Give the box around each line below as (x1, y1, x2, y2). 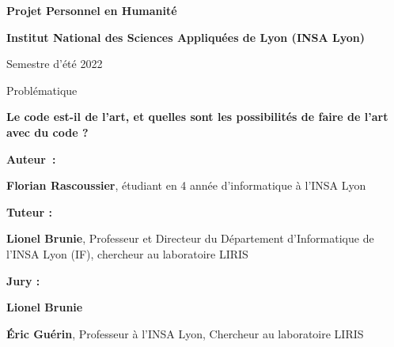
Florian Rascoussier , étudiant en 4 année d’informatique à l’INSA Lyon (6, 177, 366, 194)
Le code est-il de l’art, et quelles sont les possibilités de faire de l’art (6, 108, 388, 125)
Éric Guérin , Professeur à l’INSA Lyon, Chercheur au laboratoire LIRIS (6, 325, 364, 341)
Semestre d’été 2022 (6, 55, 103, 72)
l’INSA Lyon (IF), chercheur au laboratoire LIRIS (6, 245, 248, 262)
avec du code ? (6, 123, 89, 140)
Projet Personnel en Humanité (6, 2, 177, 18)
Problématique (6, 81, 78, 98)
